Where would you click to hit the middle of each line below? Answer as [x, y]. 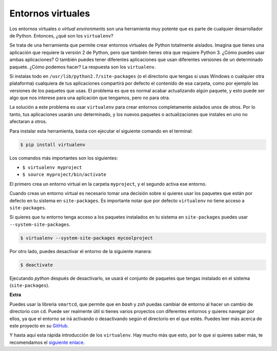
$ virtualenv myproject [52, 167]
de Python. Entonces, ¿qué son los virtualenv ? [62, 35]
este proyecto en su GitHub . [39, 326]
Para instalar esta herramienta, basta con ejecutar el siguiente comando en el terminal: [101, 131]
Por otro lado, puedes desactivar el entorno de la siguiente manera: [81, 251]
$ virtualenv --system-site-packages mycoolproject [87, 238]
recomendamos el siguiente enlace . [47, 342]
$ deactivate [37, 265]
